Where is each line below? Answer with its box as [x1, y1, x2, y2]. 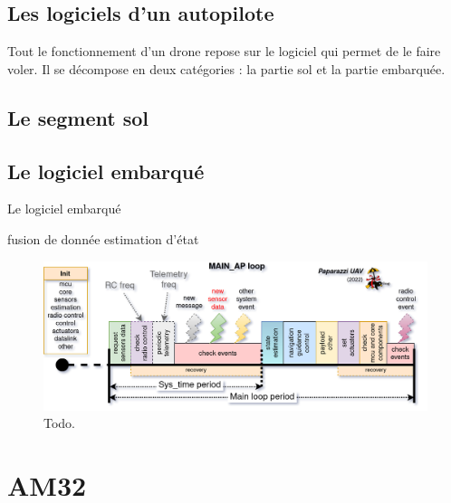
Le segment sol [7, 103, 149, 131]
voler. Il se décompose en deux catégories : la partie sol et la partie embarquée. [7, 59, 446, 78]
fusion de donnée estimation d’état [7, 229, 199, 248]
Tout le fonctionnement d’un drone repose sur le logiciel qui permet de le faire [7, 42, 441, 61]
